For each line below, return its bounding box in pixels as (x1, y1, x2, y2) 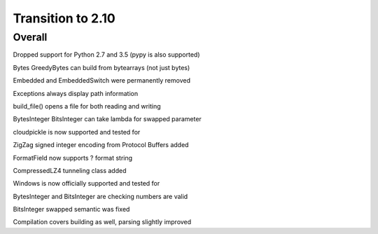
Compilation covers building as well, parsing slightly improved (13, 218, 192, 226)
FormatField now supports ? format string (13, 153, 133, 162)
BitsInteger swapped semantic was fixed (13, 205, 130, 214)
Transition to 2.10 (13, 11, 115, 26)
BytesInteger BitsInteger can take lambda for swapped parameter (13, 115, 202, 123)
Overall (13, 31, 48, 43)
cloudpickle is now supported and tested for (13, 128, 141, 136)
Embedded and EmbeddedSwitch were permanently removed (13, 76, 190, 85)
